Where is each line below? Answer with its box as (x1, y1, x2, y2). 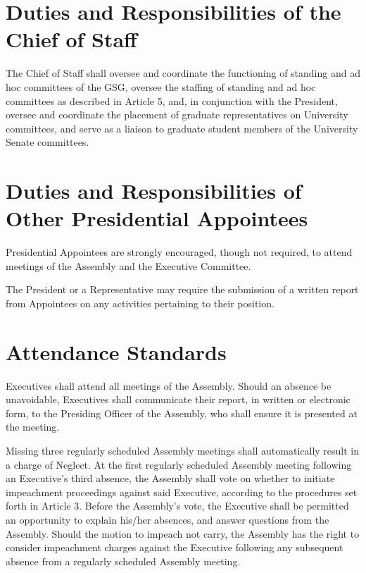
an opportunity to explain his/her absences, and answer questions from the (6, 512, 329, 527)
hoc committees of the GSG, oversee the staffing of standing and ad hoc (6, 79, 316, 94)
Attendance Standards (6, 337, 227, 366)
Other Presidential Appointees (6, 204, 308, 233)
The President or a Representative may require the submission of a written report (6, 282, 359, 297)
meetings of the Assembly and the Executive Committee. (6, 258, 251, 273)
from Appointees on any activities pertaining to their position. (6, 295, 274, 310)
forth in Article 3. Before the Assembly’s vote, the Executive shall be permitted (6, 498, 349, 513)
